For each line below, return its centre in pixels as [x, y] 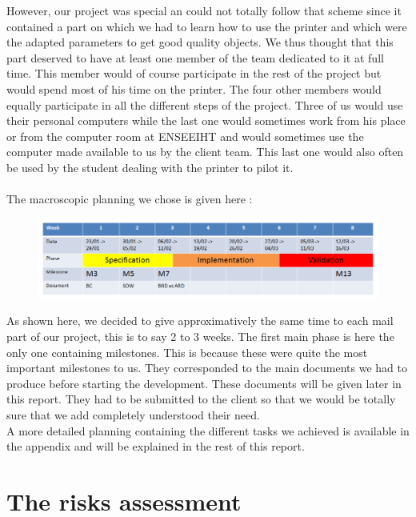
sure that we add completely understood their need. [133, 414]
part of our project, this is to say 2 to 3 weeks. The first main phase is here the [200, 336]
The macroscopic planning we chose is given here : [130, 199]
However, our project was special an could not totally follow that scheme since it [204, 10]
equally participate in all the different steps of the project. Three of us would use [205, 104]
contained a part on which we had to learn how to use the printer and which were [207, 26]
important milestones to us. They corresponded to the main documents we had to [207, 368]
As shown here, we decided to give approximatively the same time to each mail [200, 321]
